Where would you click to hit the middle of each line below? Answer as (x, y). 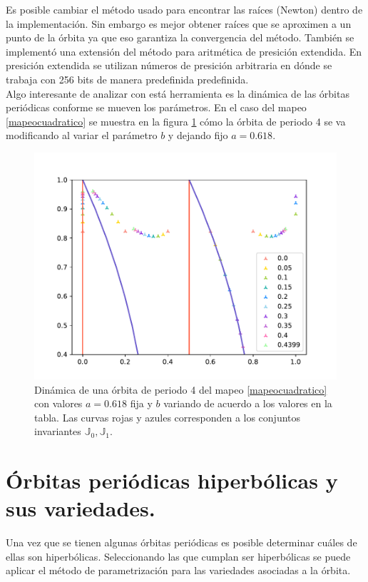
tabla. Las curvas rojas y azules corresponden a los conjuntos (168, 417)
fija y (141, 403)
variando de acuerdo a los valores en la (248, 403)
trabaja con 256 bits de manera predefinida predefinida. (127, 79)
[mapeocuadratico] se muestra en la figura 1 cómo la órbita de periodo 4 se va (176, 121)
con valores (58, 403)
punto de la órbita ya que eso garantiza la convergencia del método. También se (180, 37)
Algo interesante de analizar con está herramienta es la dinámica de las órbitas (178, 93)
